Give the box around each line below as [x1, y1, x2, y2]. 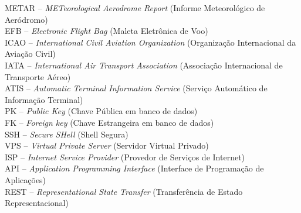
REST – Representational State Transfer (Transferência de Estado [5, 185, 243, 197]
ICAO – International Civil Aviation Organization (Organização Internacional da [5, 36, 296, 48]
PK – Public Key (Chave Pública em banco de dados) [5, 105, 198, 117]
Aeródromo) [5, 13, 48, 25]
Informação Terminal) [5, 93, 83, 105]
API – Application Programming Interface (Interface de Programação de [5, 162, 264, 174]
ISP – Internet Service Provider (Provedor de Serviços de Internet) [5, 150, 245, 163]
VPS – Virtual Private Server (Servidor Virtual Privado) [5, 139, 209, 152]
